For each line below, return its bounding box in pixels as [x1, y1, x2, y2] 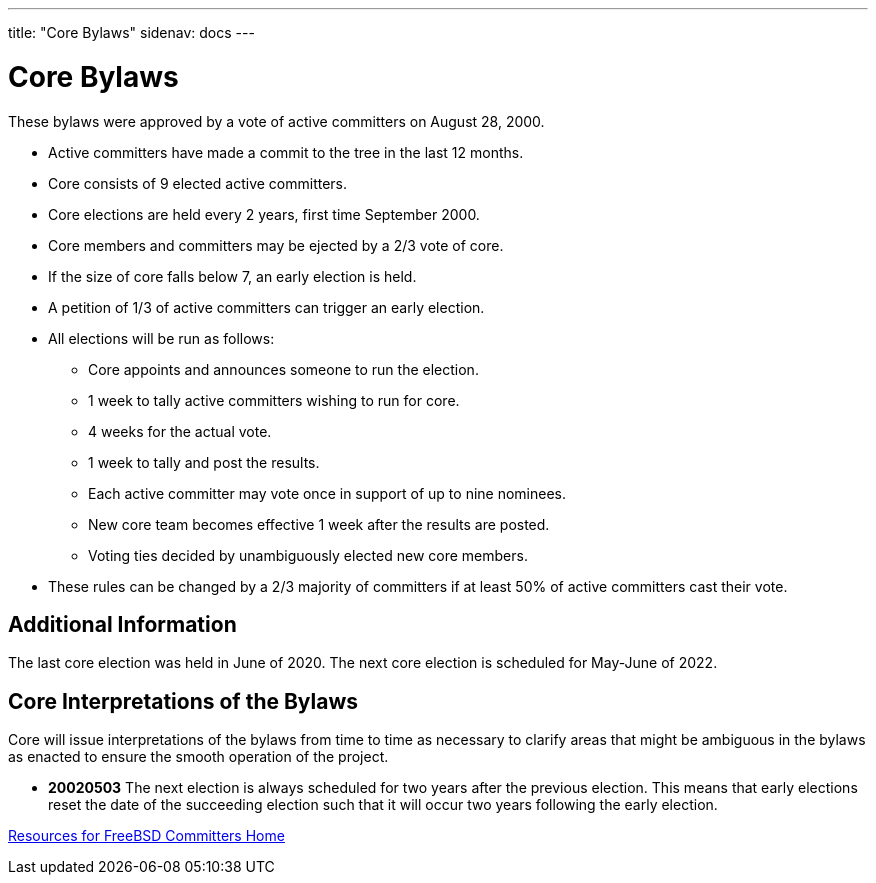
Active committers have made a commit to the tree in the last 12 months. [48, 143, 524, 161]
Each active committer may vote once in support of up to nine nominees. [88, 484, 567, 502]
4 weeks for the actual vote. [88, 422, 272, 440]
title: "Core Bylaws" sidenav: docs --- [8, 24, 255, 41]
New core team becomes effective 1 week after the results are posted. [88, 515, 550, 533]
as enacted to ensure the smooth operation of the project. [8, 748, 389, 766]
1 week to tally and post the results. [88, 453, 320, 471]
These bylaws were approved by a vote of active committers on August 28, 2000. [8, 112, 545, 130]
